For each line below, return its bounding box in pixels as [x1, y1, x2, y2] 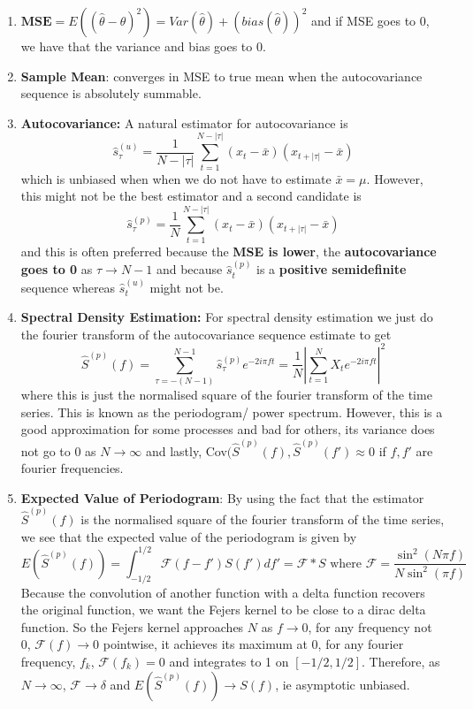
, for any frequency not [308, 617, 432, 636]
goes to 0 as [20, 260, 93, 278]
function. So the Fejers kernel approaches [20, 617, 244, 636]
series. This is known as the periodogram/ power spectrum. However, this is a [20, 402, 443, 421]
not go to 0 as [20, 441, 96, 460]
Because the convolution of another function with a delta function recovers [20, 583, 425, 601]
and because [156, 260, 223, 278]
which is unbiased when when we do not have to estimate [20, 169, 332, 187]
